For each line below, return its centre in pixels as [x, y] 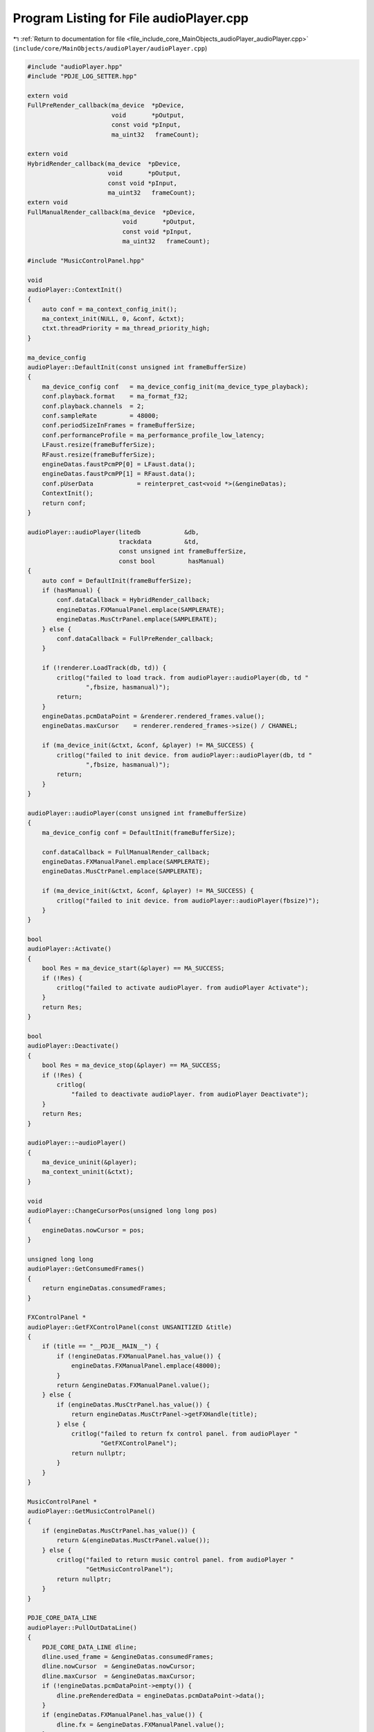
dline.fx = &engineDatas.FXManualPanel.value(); [141, 1724]
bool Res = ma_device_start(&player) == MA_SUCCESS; [133, 969]
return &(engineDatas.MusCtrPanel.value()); [133, 1540]
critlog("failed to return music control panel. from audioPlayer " [175, 1560]
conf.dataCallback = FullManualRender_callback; [126, 852]
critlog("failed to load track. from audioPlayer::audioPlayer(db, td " [182, 678]
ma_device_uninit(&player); [90, 1163]
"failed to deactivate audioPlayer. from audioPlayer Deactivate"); [190, 1094]
